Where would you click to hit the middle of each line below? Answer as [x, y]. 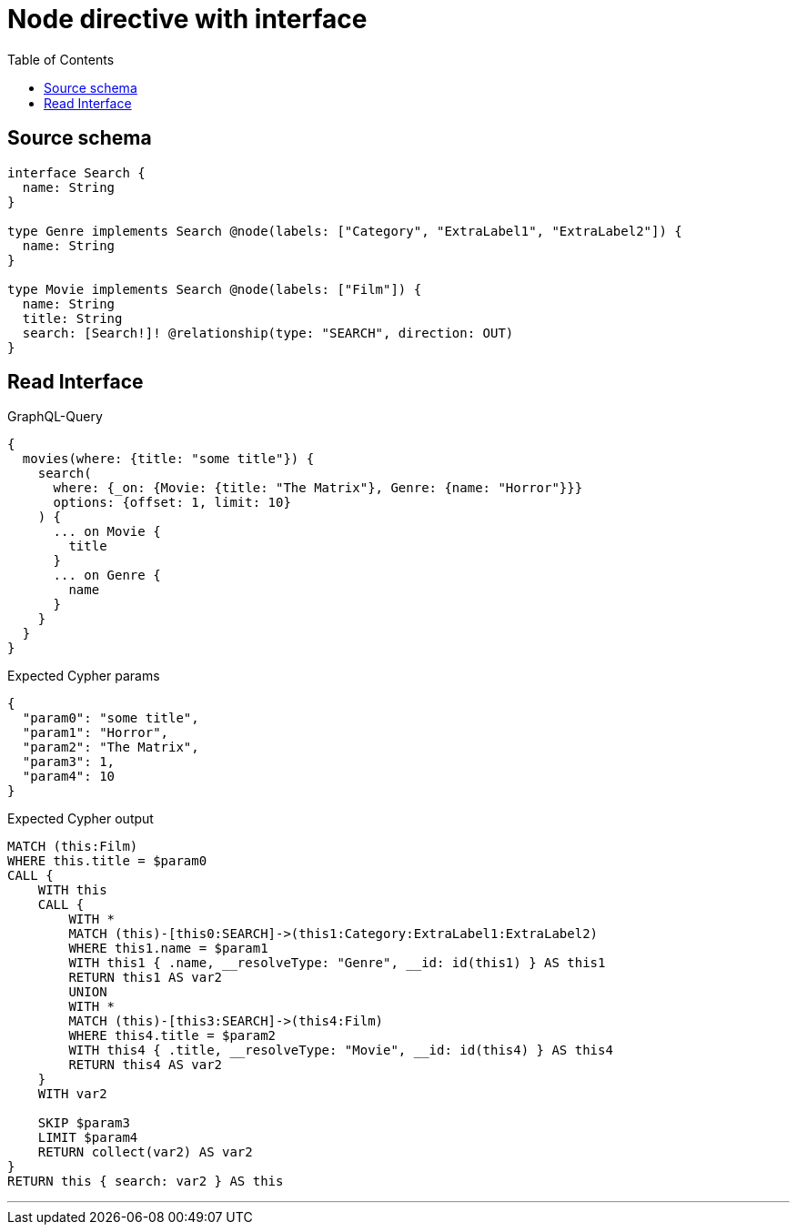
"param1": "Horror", [96, 733]
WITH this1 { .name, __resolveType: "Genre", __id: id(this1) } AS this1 [337, 963]
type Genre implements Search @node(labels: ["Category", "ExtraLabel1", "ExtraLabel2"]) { [345, 231]
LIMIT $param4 [88, 1138]
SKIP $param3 [84, 1123]
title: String [72, 318]
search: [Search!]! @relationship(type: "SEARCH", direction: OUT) [268, 333]
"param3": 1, [69, 762]
